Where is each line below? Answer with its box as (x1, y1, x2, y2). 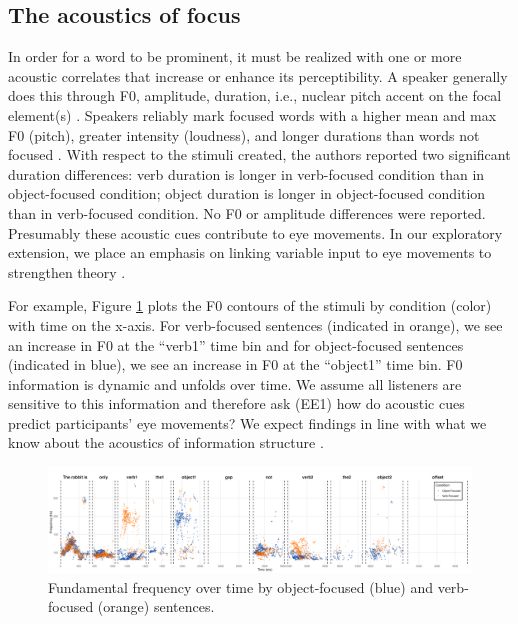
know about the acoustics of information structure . (8, 432, 324, 453)
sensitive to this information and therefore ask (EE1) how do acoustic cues (8, 393, 465, 414)
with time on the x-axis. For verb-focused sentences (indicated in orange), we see (8, 314, 503, 335)
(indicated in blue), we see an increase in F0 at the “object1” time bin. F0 (8, 354, 463, 375)
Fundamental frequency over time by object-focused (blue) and (48, 576, 433, 597)
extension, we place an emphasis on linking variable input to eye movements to (8, 242, 492, 263)
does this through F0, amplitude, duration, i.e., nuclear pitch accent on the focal (8, 85, 502, 106)
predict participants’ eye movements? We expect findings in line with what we (8, 412, 487, 433)
